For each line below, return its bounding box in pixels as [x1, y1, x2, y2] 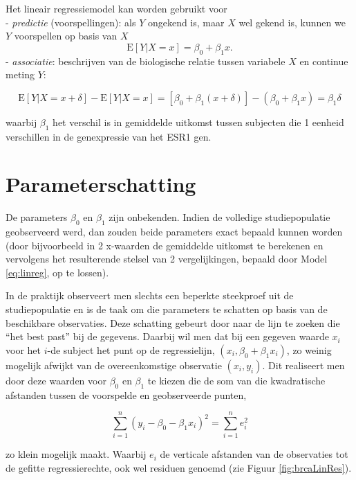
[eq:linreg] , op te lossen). [6, 265, 109, 279]
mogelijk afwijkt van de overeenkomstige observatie [6, 357, 222, 372]
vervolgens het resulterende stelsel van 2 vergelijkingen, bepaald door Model [6, 251, 328, 266]
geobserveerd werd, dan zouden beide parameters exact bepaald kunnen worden [6, 224, 343, 239]
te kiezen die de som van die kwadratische [147, 373, 326, 387]
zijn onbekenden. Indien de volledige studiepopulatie [109, 210, 330, 224]
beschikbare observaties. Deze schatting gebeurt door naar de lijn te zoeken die [6, 315, 340, 330]
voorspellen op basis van [14, 28, 118, 43]
